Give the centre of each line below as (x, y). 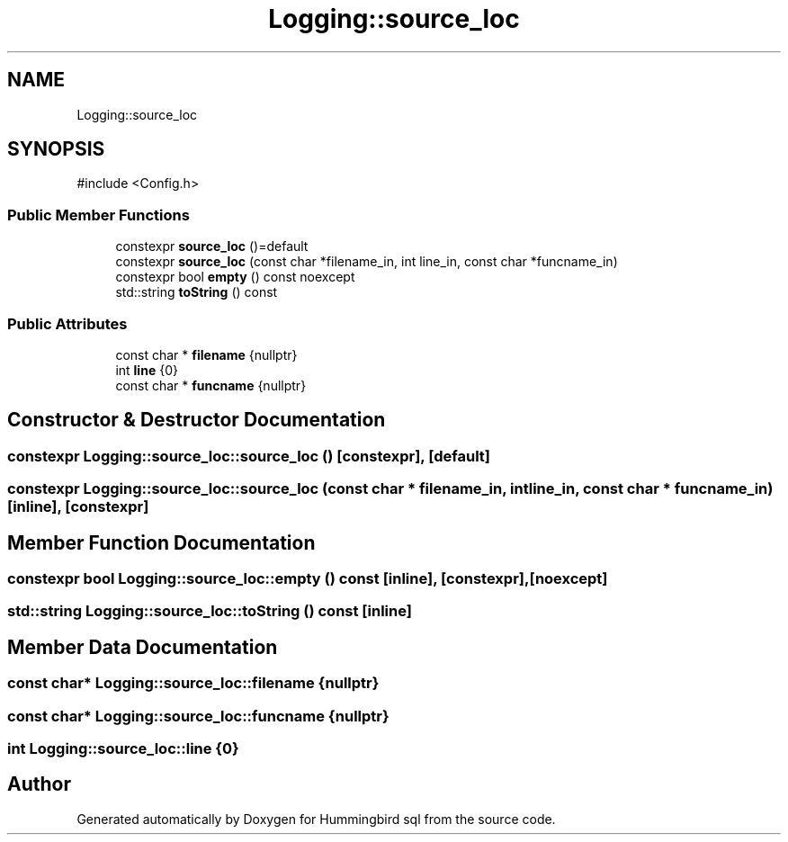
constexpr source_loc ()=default (212, 246)
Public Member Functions (98, 215)
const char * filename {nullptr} (206, 354)
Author (39, 784)
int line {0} (147, 370)
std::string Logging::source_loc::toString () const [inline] (210, 611)
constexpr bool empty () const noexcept (235, 277)
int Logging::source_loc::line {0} (123, 748)
